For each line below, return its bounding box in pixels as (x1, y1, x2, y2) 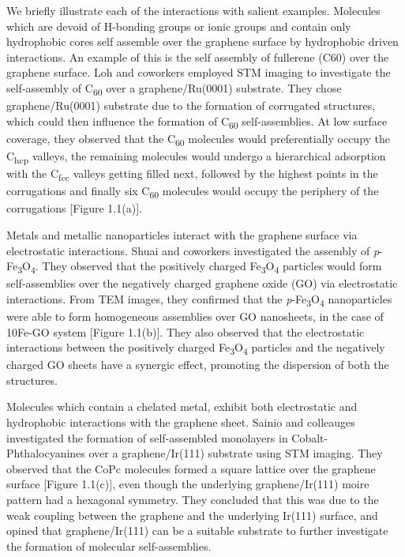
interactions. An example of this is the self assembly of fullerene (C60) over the (6, 48, 389, 65)
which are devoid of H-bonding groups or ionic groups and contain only (6, 17, 351, 34)
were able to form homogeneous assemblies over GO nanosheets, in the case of (6, 307, 384, 324)
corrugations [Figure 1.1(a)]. (6, 200, 142, 216)
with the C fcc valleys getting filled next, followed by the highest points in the (6, 165, 378, 183)
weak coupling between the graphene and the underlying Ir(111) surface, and (6, 506, 378, 523)
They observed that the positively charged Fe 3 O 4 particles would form (42, 258, 382, 276)
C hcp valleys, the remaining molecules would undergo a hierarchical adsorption (6, 147, 386, 166)
